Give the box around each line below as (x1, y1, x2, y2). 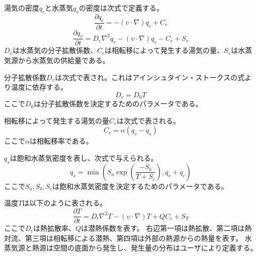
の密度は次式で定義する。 (79, 3, 164, 13)
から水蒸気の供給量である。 (18, 55, 110, 66)
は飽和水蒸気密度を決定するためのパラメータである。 (52, 180, 228, 191)
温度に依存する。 (11, 82, 67, 92)
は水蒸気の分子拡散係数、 (13, 45, 98, 55)
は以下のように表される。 (22, 198, 107, 208)
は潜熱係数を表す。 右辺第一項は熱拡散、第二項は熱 (81, 223, 252, 233)
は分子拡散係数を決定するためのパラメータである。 (34, 98, 203, 109)
